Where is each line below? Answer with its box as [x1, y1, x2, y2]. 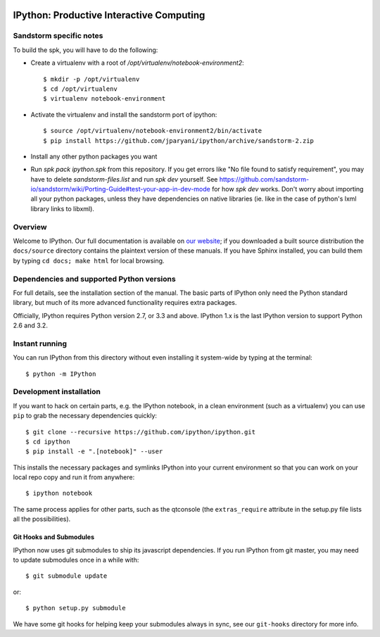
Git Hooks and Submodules [13, 533, 95, 541]
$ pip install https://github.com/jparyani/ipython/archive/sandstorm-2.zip [43, 137, 315, 144]
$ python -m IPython [25, 370, 96, 378]
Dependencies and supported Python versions [13, 274, 176, 284]
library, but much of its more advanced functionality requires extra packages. [13, 298, 237, 307]
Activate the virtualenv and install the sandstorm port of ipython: [30, 110, 217, 119]
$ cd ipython [25, 437, 70, 446]
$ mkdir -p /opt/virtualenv [43, 75, 140, 83]
